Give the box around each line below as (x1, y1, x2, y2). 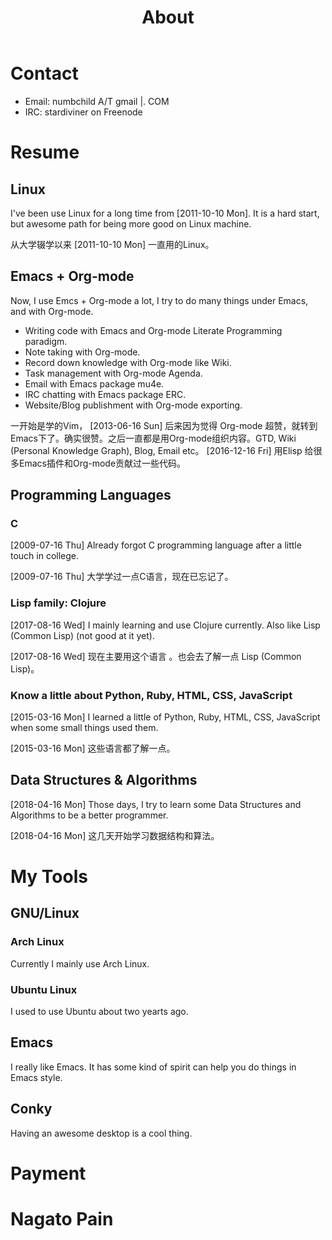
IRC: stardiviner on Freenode (24, 106, 143, 118)
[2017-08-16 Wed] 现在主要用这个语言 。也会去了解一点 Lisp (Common (10, 650, 302, 662)
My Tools (10, 866, 88, 888)
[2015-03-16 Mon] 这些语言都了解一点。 (10, 742, 176, 755)
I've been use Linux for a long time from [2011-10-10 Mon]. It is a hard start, (10, 207, 320, 219)
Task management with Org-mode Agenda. (24, 367, 203, 379)
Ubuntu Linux (10, 982, 78, 996)
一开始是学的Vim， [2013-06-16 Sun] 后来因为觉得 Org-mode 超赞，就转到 (10, 419, 318, 431)
